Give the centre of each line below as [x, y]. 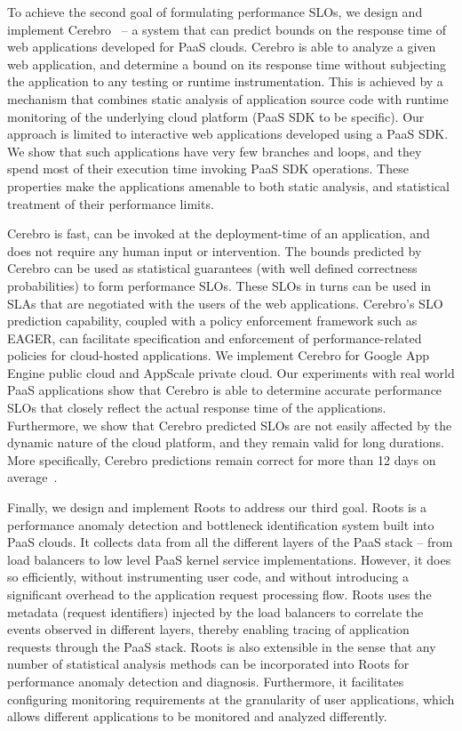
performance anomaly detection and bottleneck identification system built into [221, 524]
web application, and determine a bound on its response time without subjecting [227, 64]
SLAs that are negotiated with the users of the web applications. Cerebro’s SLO [225, 303]
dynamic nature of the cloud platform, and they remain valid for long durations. [226, 442]
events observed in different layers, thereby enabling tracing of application [208, 629]
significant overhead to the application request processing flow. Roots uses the [219, 594]
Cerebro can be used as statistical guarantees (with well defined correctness [212, 268]
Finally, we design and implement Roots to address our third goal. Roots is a [217, 507]
